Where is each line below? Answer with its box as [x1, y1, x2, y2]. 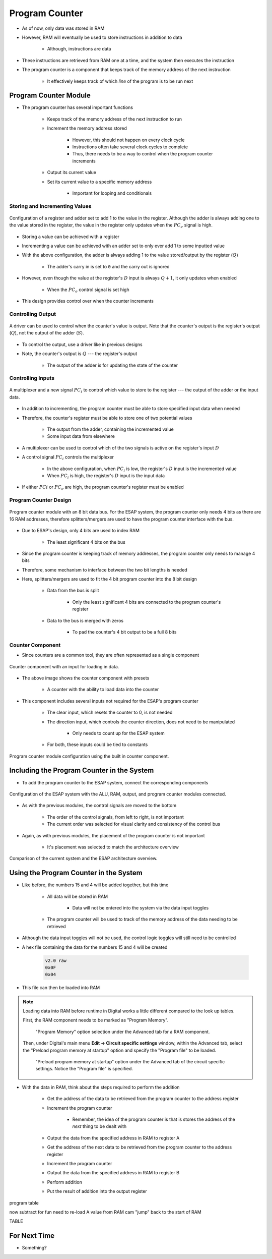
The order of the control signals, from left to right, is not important [47, 814, 184, 820]
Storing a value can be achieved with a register [22, 234, 120, 240]
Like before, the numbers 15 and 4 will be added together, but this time [22, 882, 169, 888]
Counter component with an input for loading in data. [9, 663, 119, 669]
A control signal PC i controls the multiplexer [22, 454, 114, 461]
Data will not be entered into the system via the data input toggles [72, 905, 209, 910]
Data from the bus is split [47, 588, 99, 594]
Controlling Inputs [9, 375, 55, 382]
